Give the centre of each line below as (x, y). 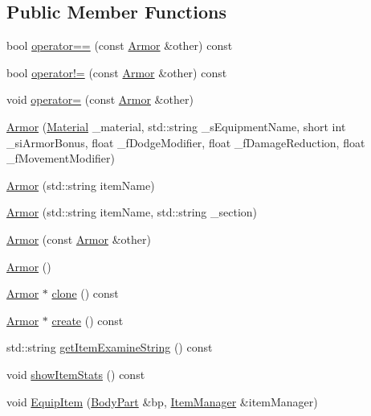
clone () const (85, 293)
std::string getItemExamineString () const (110, 347)
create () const (88, 320)
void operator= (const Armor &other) (100, 99)
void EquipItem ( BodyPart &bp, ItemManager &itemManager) (162, 401)
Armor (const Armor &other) (79, 239)
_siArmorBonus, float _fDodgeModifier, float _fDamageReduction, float (186, 142)
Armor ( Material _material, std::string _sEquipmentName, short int (176, 126)
